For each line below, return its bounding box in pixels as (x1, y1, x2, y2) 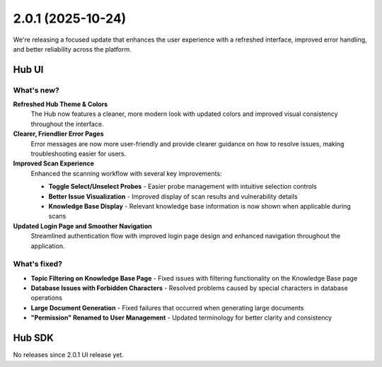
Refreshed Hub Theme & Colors (13, 100, 108, 109)
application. (30, 241, 65, 250)
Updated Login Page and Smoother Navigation (13, 221, 152, 230)
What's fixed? (13, 259, 63, 269)
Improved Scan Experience (13, 159, 95, 168)
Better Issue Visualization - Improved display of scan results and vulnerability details (48, 192, 298, 201)
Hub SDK (13, 332, 54, 344)
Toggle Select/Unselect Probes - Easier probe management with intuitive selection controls (48, 182, 318, 191)
